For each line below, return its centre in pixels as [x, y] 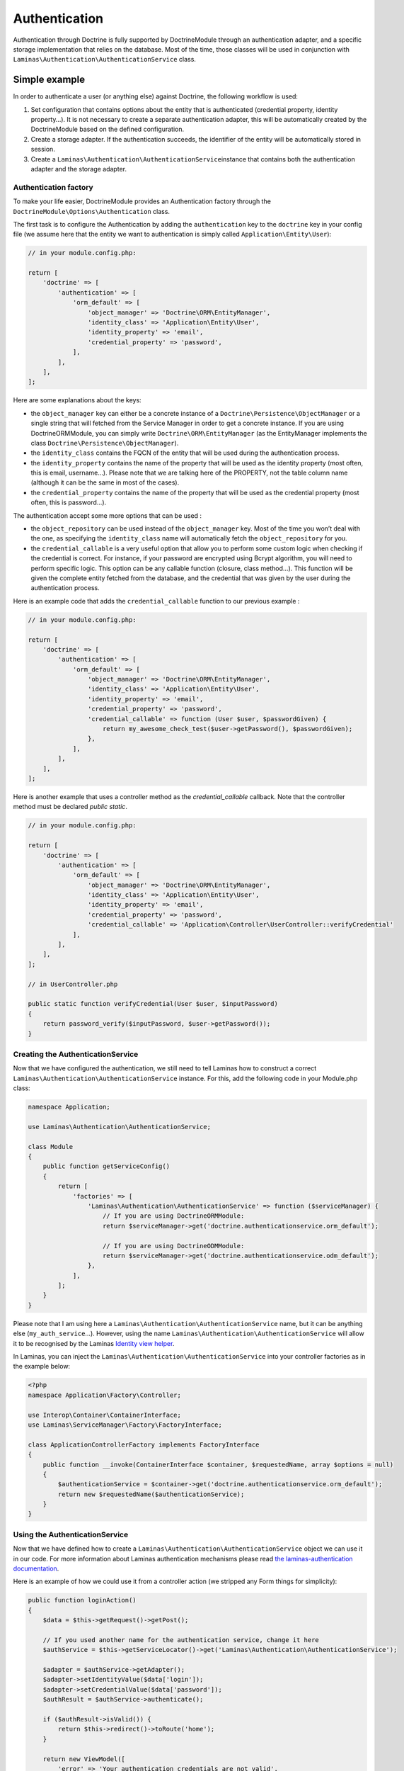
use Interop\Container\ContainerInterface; [105, 1415]
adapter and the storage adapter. [79, 169]
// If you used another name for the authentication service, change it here [181, 1640]
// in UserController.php [73, 984]
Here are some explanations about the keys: [77, 400]
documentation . [36, 1568]
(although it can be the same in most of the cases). [105, 482]
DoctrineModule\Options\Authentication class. [91, 211]
